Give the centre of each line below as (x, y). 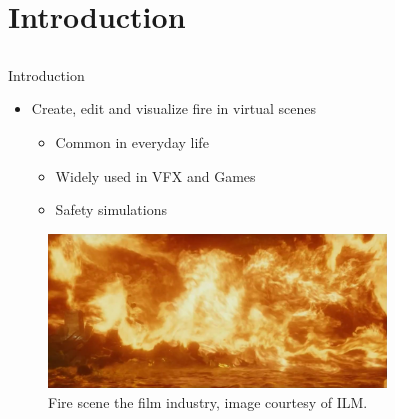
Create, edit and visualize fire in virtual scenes (174, 108)
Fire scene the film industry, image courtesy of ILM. (208, 402)
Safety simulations (111, 209)
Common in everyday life (132, 141)
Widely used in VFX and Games (155, 175)
